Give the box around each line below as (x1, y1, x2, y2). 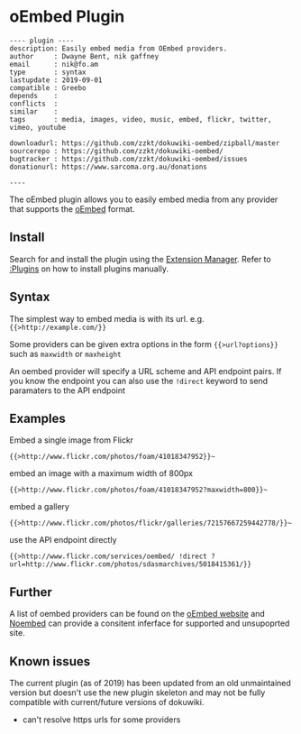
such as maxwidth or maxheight (9, 348, 122, 359)
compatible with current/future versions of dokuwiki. (9, 697, 205, 707)
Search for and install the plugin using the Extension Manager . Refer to (9, 253, 272, 264)
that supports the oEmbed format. (9, 203, 135, 214)
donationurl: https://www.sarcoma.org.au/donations (9, 162, 207, 171)
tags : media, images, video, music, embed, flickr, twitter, (9, 115, 272, 124)
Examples (9, 410, 66, 426)
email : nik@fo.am (9, 60, 99, 69)
